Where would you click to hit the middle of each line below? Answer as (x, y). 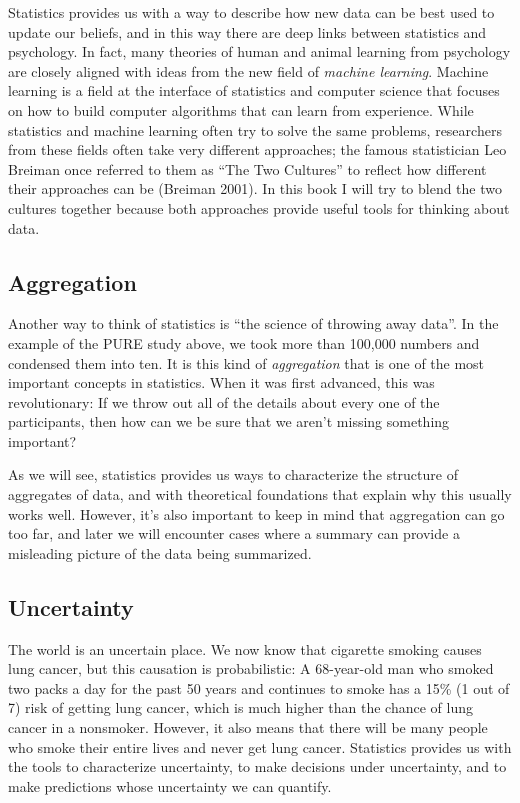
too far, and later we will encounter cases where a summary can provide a (234, 533)
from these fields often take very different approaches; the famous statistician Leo (257, 149)
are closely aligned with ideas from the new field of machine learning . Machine (248, 70)
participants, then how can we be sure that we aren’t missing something (229, 421)
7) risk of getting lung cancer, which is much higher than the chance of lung (240, 707)
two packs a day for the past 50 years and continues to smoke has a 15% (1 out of (259, 687)
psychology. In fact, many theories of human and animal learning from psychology (259, 51)
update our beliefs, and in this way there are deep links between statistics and (247, 31)
